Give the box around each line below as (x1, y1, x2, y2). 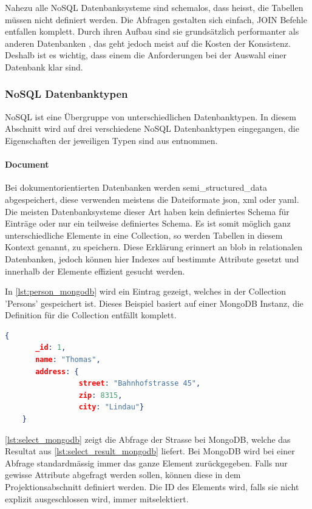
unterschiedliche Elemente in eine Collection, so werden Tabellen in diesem (5, 228, 283, 241)
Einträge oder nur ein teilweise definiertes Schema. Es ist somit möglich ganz (5, 217, 291, 230)
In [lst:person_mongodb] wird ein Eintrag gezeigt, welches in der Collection (5, 285, 286, 298)
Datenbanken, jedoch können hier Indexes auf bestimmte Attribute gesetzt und (5, 252, 299, 265)
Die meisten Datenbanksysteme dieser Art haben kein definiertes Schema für (5, 205, 290, 217)
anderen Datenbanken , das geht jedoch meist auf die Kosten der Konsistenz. (5, 36, 291, 49)
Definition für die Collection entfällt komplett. (5, 309, 177, 321)
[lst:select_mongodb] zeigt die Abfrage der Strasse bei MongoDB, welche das (5, 432, 291, 445)
